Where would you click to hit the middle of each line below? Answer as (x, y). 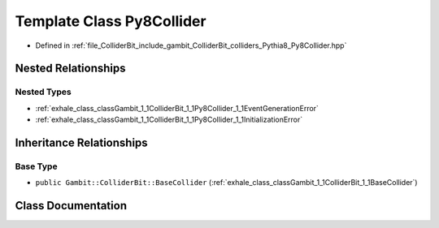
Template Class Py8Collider (111, 21)
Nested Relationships (70, 69)
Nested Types (43, 92)
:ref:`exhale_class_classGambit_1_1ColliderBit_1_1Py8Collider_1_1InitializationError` (169, 120)
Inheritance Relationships (81, 142)
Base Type (36, 166)
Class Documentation (71, 206)
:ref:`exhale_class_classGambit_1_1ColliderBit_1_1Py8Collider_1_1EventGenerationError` (177, 108)
